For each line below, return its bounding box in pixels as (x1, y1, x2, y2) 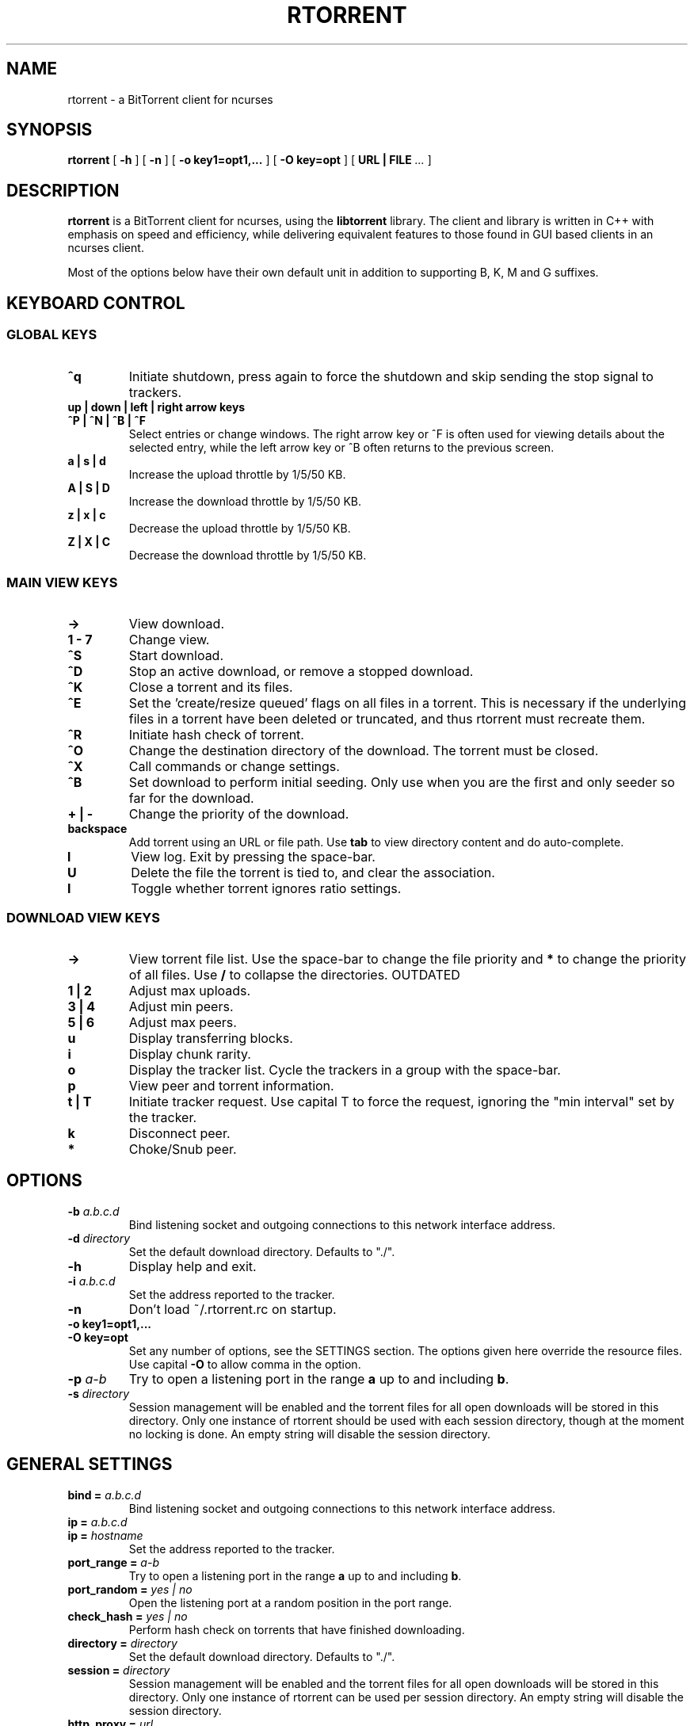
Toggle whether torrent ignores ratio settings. (131, 880, 402, 897)
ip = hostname (67, 1528, 143, 1542)
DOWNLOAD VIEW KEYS (6, 909, 161, 926)
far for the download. (128, 790, 254, 807)
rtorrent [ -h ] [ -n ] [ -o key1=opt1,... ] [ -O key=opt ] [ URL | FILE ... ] (67, 153, 432, 167)
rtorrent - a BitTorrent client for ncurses (67, 92, 273, 106)
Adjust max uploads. (128, 983, 251, 999)
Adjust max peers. (128, 1014, 237, 1030)
